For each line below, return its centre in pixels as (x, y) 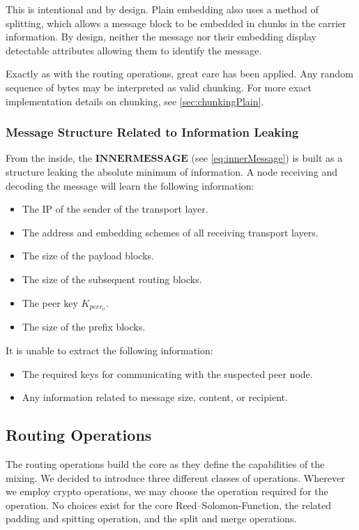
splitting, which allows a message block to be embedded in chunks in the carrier (176, 23)
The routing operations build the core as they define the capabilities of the (165, 463)
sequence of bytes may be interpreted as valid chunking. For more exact (159, 87)
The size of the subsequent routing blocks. (112, 279)
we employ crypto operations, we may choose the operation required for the (167, 491)
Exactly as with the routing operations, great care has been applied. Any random (179, 74)
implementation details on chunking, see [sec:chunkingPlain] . (135, 101)
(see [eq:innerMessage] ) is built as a (267, 158)
